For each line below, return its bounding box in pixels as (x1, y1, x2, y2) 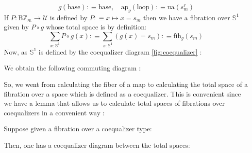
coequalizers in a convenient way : (4, 107, 105, 117)
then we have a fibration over (143, 12, 230, 22)
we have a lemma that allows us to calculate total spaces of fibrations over (4, 98, 225, 108)
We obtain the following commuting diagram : (4, 63, 141, 73)
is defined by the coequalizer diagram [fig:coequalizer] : (38, 46, 202, 56)
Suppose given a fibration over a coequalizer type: (4, 124, 152, 134)
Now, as (4, 46, 28, 56)
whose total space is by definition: (46, 22, 147, 32)
